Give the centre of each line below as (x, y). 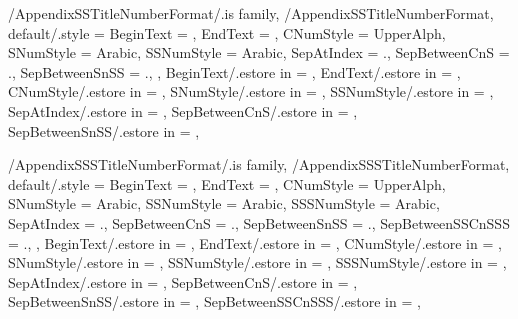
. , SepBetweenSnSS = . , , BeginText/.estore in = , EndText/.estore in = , (234, 71)
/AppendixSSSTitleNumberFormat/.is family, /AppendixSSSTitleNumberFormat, (259, 164)
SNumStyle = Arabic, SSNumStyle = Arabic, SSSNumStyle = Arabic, (224, 203)
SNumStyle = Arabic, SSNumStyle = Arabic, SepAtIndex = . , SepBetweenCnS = (259, 52)
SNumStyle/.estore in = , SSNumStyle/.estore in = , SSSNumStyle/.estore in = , (257, 262)
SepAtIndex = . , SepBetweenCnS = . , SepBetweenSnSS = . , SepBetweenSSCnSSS (259, 222)
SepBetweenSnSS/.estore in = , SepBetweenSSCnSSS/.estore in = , (214, 301)
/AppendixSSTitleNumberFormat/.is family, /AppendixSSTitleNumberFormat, (251, 13)
